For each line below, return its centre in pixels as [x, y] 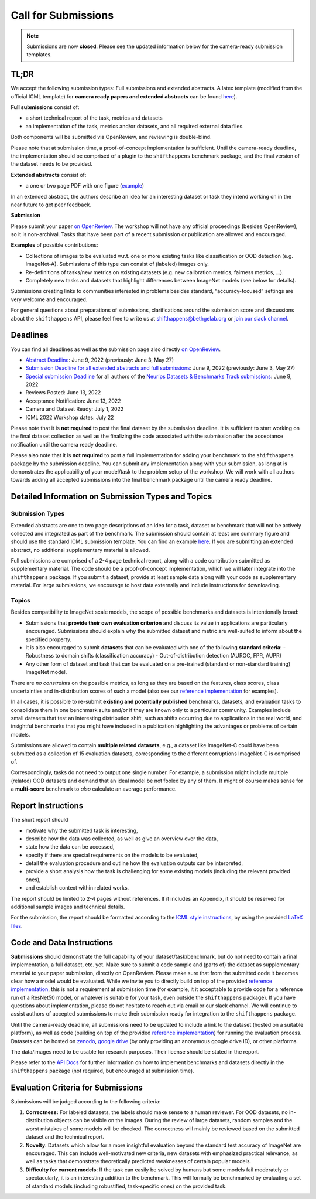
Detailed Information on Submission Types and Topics [111, 497]
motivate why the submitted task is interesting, [82, 830]
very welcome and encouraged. [49, 299]
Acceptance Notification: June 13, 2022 [73, 401]
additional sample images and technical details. [68, 907]
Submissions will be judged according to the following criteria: [86, 1101]
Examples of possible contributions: [54, 245]
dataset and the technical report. [65, 1137]
